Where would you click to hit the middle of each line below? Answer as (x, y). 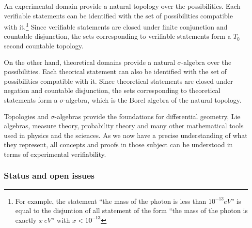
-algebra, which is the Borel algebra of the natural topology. (153, 100)
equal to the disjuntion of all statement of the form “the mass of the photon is (131, 210)
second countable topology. (44, 46)
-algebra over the (206, 62)
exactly (26, 220)
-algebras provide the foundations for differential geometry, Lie (147, 116)
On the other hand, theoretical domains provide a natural (90, 62)
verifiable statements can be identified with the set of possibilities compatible (118, 15)
